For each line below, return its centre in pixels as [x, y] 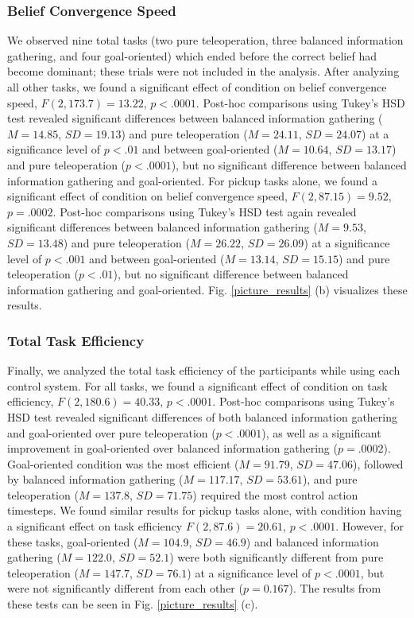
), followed [378, 463]
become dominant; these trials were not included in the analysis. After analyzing [203, 71]
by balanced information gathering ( [95, 479]
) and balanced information [312, 541]
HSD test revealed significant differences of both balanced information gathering [202, 416]
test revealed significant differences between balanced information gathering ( [195, 118]
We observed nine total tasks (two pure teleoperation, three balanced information [205, 40]
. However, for [370, 526]
